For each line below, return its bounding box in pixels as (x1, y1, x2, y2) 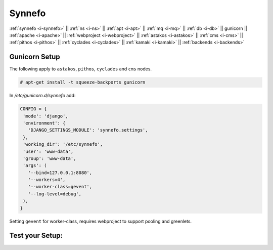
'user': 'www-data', (23, 148, 74, 154)
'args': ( (23, 162, 47, 169)
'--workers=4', (28, 177, 66, 183)
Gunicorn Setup (9, 53, 60, 61)
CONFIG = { (20, 106, 47, 112)
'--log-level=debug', (28, 191, 82, 197)
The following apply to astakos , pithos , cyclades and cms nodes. (9, 66, 152, 72)
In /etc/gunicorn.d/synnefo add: (9, 93, 76, 99)
